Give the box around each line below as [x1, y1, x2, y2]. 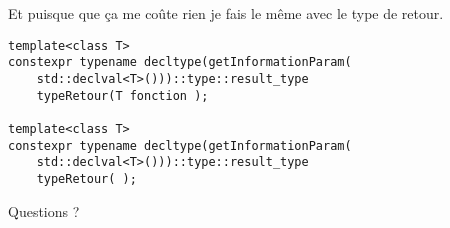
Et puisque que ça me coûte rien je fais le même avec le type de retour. [8, 3, 444, 23]
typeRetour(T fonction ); [36, 88, 209, 103]
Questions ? [8, 200, 80, 221]
